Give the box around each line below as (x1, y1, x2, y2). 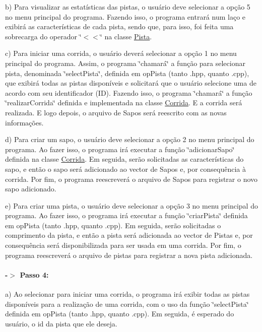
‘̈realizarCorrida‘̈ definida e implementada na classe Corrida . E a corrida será (5, 97, 242, 108)
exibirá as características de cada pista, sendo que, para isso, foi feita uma (5, 21, 234, 32)
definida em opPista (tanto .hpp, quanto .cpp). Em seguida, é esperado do (5, 308, 234, 319)
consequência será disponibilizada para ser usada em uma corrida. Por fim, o (5, 240, 241, 250)
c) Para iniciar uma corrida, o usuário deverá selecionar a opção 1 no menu (5, 48, 237, 58)
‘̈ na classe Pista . (100, 31, 152, 41)
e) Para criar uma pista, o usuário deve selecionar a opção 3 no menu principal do (5, 200, 258, 211)
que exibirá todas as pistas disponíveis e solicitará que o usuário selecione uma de (5, 78, 256, 88)
